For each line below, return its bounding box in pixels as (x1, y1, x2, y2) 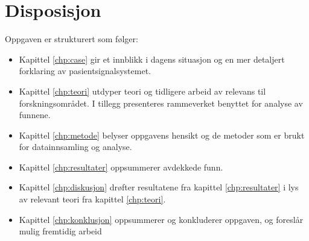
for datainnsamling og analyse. (19, 140, 132, 153)
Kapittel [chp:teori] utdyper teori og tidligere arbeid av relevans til (19, 84, 266, 97)
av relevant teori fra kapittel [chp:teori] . (19, 193, 166, 205)
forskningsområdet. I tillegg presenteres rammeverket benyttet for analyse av (19, 96, 303, 109)
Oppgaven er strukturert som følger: (5, 33, 138, 45)
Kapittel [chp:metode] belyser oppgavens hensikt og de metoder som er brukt (19, 128, 305, 141)
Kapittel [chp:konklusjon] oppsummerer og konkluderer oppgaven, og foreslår (19, 213, 304, 225)
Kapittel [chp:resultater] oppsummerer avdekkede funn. (19, 160, 223, 173)
